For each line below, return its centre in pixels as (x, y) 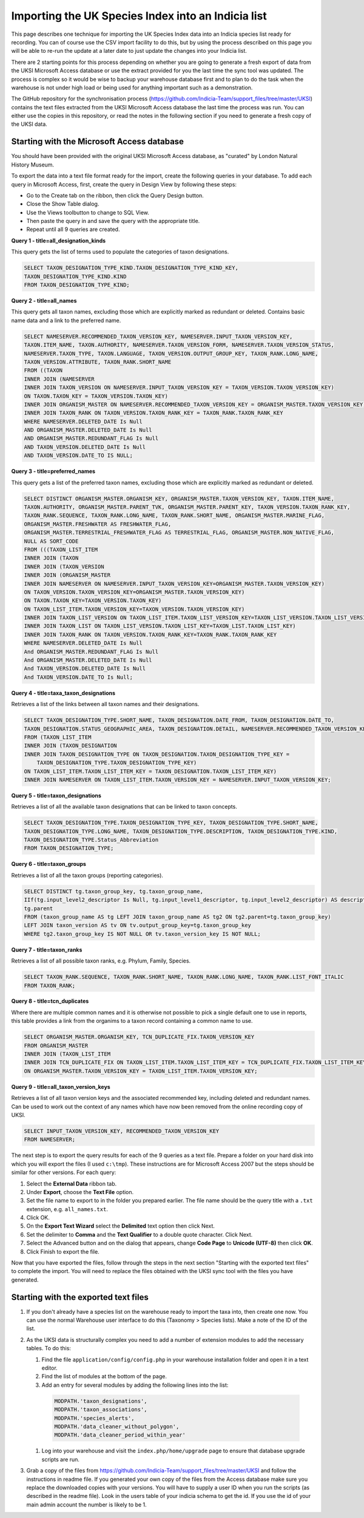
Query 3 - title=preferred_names (53, 472)
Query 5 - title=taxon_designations (56, 795)
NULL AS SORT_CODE (51, 541)
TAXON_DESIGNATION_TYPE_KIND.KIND (75, 276)
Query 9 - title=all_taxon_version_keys (61, 1087)
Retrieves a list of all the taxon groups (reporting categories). (87, 875)
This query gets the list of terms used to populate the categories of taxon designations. (120, 252)
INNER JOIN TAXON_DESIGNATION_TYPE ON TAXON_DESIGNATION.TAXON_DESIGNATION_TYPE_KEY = (157, 754)
